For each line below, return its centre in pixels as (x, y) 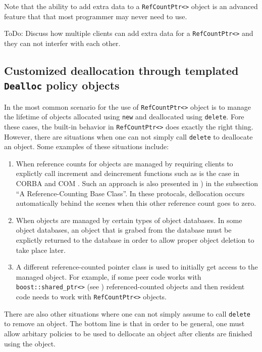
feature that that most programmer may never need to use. (96, 16)
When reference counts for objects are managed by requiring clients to (124, 163)
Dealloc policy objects (62, 85)
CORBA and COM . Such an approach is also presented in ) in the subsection (137, 183)
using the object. (30, 343)
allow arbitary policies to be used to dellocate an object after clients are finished (128, 333)
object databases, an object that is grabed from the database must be (124, 230)
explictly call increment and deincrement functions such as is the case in (127, 173)
